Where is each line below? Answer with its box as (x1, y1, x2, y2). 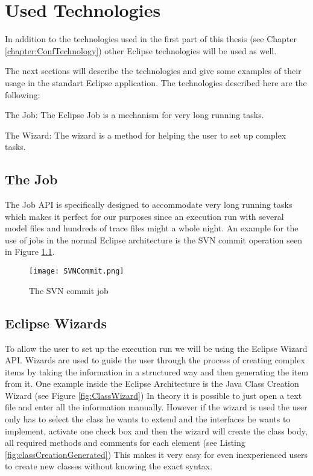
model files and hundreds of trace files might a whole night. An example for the (5, 222, 299, 234)
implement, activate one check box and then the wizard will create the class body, (5, 424, 308, 437)
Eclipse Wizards (5, 313, 107, 332)
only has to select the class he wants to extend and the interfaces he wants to (5, 413, 291, 425)
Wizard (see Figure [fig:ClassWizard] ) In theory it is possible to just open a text (5, 389, 302, 401)
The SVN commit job (29, 284, 109, 296)
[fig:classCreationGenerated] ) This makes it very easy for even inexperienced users (5, 448, 308, 460)
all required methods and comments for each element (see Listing (5, 436, 245, 449)
